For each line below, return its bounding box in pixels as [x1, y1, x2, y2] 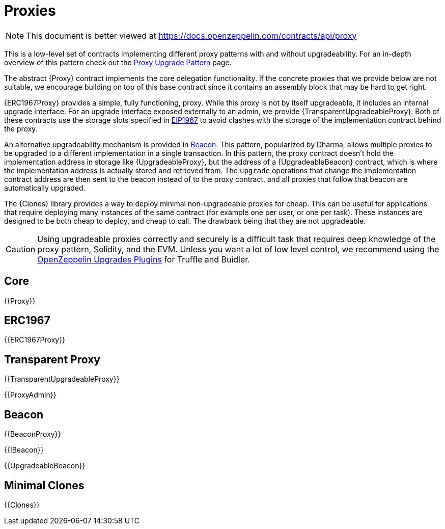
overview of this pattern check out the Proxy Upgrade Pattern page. [4, 58, 232, 67]
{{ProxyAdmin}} [4, 390, 57, 400]
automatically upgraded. [4, 183, 86, 192]
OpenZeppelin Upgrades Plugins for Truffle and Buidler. [37, 254, 250, 264]
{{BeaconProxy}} [4, 430, 61, 439]
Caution [6, 244, 36, 254]
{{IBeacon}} [4, 445, 44, 455]
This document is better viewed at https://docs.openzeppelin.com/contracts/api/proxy [26, 30, 357, 41]
